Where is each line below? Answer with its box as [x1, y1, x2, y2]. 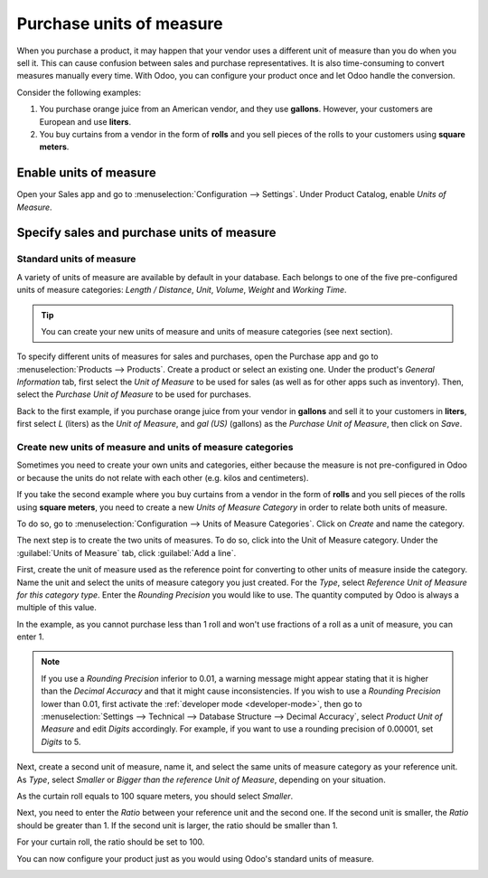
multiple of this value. [16, 602, 97, 613]
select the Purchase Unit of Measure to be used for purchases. [16, 389, 252, 400]
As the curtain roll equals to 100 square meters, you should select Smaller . [16, 790, 294, 801]
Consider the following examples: [16, 87, 142, 98]
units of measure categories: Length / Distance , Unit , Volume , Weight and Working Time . [16, 285, 347, 296]
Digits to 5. [41, 736, 81, 747]
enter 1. [16, 631, 44, 642]
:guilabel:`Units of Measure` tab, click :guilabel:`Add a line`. [16, 547, 237, 558]
